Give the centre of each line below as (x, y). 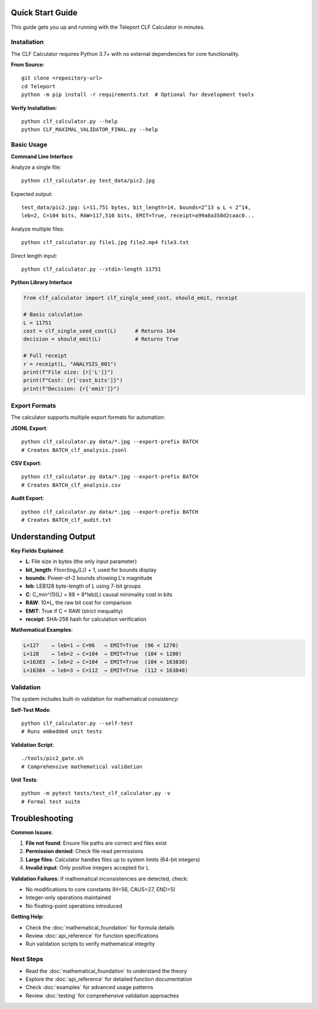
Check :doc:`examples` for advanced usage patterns (90, 987)
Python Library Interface (42, 282)
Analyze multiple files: (38, 229)
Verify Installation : (34, 108)
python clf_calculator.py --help (69, 121)
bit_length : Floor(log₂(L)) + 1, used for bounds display (91, 570)
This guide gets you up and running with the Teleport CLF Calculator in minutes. (108, 27)
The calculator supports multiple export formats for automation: (88, 417)
